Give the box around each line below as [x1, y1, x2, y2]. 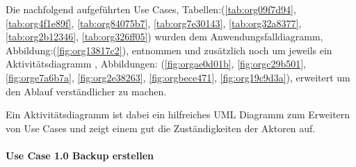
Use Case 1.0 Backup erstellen [6, 148, 154, 162]
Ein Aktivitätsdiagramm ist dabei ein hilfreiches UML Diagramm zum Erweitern [6, 107, 350, 122]
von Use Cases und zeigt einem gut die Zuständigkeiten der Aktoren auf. [6, 120, 316, 135]
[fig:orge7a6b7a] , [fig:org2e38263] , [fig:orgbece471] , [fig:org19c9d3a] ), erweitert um [6, 70, 350, 84]
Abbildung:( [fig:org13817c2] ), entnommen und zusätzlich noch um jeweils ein [6, 42, 332, 57]
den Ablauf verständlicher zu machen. [6, 83, 167, 98]
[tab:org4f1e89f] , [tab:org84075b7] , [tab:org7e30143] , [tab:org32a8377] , [6, 15, 302, 30]
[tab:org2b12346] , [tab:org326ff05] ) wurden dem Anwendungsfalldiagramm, [6, 29, 323, 44]
